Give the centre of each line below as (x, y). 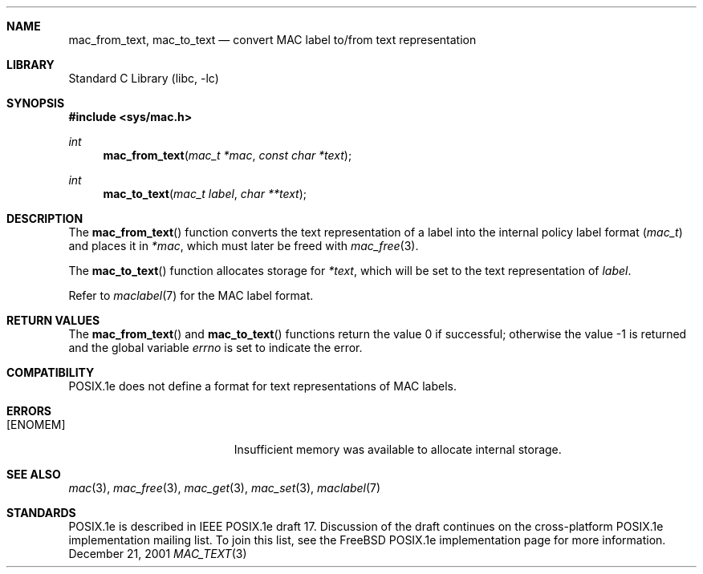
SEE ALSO (34, 474)
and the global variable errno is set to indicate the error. (215, 348)
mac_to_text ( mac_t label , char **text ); (205, 194)
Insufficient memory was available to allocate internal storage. (398, 449)
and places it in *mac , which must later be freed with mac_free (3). (244, 246)
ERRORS (29, 411)
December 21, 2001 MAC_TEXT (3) (158, 554)
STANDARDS (41, 513)
